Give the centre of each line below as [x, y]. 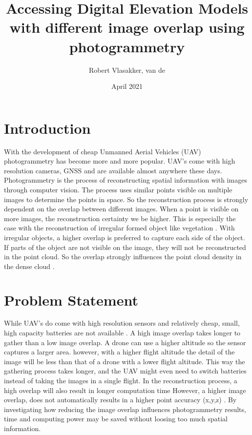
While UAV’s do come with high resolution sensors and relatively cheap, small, [122, 323]
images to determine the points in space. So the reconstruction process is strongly [126, 199]
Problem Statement [71, 300]
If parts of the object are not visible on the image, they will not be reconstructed [125, 247]
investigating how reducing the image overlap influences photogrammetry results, [125, 409]
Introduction [47, 128]
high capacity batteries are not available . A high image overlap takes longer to [122, 333]
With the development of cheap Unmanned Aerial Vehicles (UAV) [103, 151]
